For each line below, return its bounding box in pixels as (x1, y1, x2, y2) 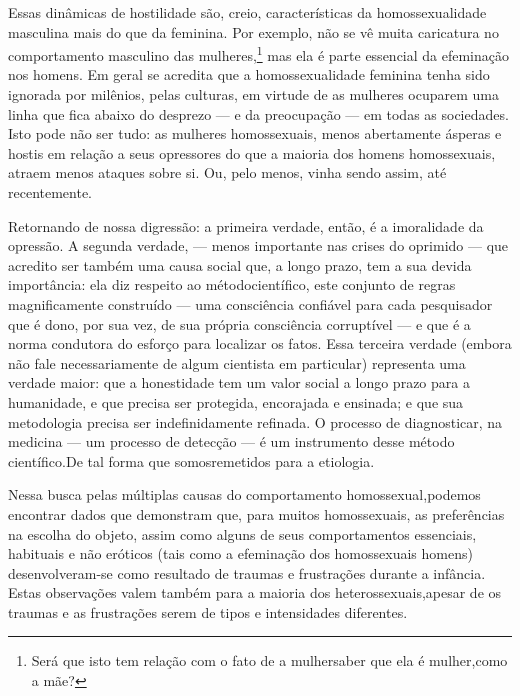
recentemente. (8, 182, 93, 202)
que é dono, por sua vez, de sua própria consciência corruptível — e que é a (8, 313, 471, 334)
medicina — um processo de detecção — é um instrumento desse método (8, 431, 455, 452)
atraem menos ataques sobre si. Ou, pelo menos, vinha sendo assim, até (8, 162, 447, 183)
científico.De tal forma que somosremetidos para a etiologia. (8, 450, 375, 471)
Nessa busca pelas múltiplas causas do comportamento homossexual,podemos (8, 484, 481, 505)
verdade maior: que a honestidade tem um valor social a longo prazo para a (8, 372, 470, 393)
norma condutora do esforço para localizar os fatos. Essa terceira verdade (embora (8, 333, 512, 354)
